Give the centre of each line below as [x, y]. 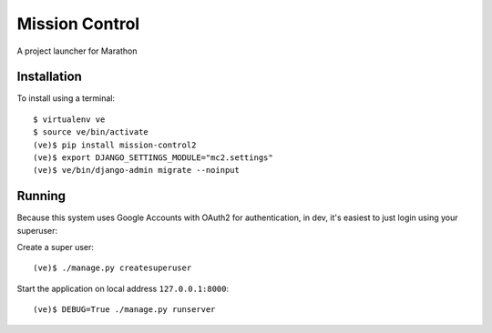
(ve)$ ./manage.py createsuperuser [113, 268]
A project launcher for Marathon [77, 51]
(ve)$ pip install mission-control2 [115, 145]
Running [41, 196]
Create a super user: [56, 247]
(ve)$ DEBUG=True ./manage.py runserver [124, 310]
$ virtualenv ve [69, 119]
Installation [49, 77]
